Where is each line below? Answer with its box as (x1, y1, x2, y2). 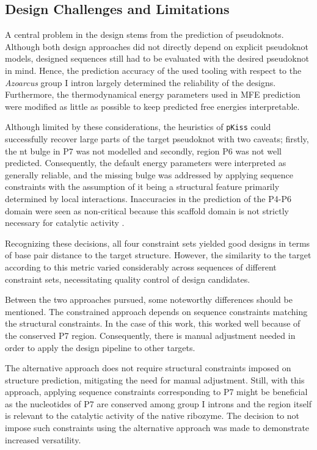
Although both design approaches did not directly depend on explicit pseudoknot (5, 40, 308, 53)
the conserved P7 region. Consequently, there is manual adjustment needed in (5, 328, 296, 341)
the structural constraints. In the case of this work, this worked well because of (5, 317, 301, 330)
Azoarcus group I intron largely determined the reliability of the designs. (5, 76, 276, 89)
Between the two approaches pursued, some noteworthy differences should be (5, 293, 293, 306)
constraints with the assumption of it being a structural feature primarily (5, 180, 280, 193)
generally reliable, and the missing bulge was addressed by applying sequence (5, 168, 293, 181)
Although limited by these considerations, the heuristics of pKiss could (5, 120, 271, 133)
